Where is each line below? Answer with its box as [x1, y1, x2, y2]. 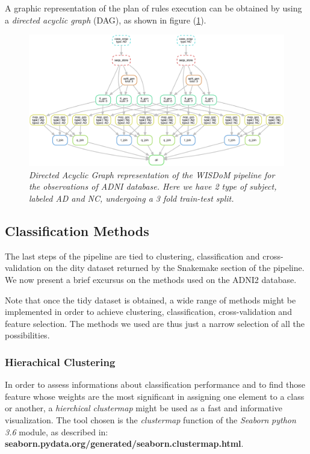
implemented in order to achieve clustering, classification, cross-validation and [5, 305, 292, 318]
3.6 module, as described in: [5, 425, 108, 438]
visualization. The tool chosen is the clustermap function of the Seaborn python [5, 413, 296, 426]
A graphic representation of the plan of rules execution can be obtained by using [5, 2, 302, 14]
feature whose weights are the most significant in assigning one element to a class [5, 390, 305, 402]
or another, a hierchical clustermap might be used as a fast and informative [5, 402, 282, 414]
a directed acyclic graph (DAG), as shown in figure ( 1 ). [5, 13, 206, 26]
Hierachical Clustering [5, 354, 116, 369]
